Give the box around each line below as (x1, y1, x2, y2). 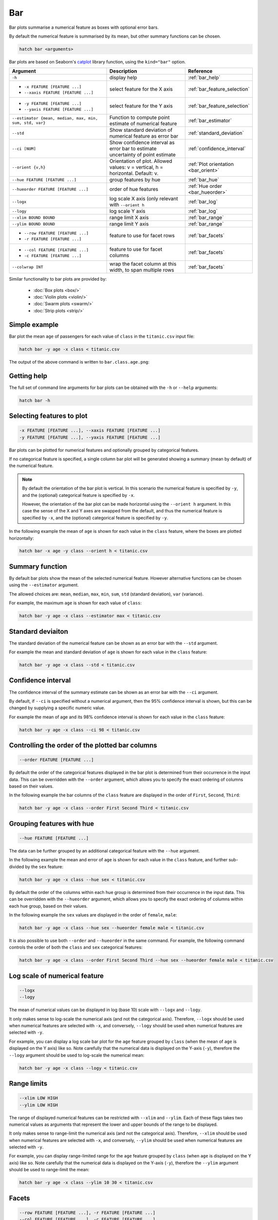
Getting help (9, 371, 47, 380)
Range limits (9, 1079, 48, 1088)
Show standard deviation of (109, 127, 173, 134)
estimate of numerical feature (109, 120, 177, 127)
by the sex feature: (25, 864, 63, 870)
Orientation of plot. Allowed (109, 158, 172, 164)
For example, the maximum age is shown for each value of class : (9, 600, 142, 606)
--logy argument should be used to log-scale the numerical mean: (9, 1052, 145, 1058)
